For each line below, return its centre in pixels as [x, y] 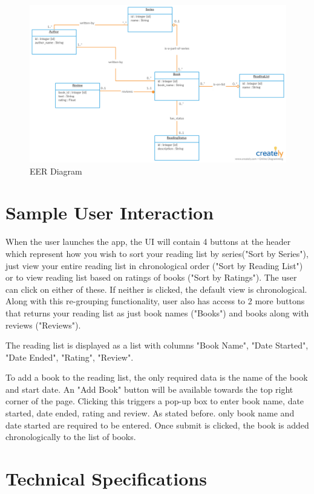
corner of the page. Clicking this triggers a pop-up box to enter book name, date [155, 401]
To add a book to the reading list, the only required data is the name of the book [157, 377]
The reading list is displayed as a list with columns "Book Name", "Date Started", [157, 345]
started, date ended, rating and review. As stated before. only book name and [150, 413]
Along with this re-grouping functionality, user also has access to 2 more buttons [155, 301]
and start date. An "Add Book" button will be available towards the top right [149, 389]
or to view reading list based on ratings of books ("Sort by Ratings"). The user [151, 277]
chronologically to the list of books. [71, 437]
